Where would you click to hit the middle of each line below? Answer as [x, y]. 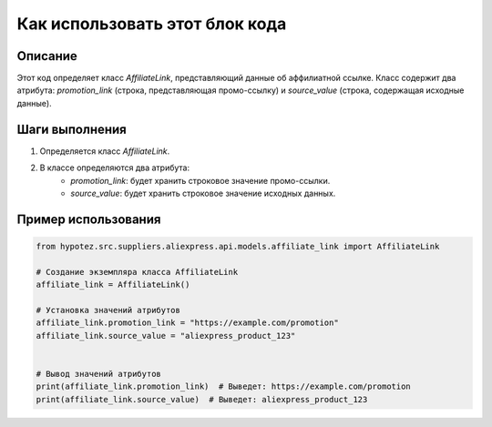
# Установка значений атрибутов [108, 310]
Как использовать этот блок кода [152, 24]
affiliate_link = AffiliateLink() [113, 285]
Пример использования [89, 219]
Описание [47, 56]
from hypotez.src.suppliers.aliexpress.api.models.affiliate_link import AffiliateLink [238, 246]
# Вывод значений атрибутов [98, 374]
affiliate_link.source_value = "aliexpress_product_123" [166, 335]
